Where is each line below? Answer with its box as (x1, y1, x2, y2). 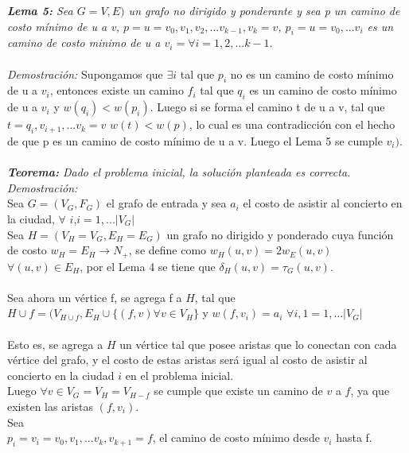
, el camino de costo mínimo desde (152, 429, 320, 446)
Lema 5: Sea (7, 2, 73, 18)
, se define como (128, 242, 207, 258)
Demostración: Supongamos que (7, 65, 163, 82)
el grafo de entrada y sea (106, 195, 227, 211)
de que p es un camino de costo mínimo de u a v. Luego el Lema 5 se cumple (7, 132, 383, 149)
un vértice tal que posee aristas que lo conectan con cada (119, 335, 397, 352)
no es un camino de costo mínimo (230, 65, 394, 82)
